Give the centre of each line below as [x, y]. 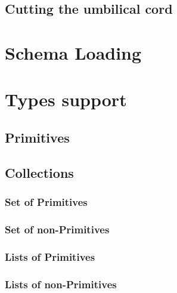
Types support [66, 99]
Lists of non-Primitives [61, 284]
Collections [39, 172]
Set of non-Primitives [57, 229]
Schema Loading [73, 52]
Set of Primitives [46, 202]
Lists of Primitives [50, 256]
